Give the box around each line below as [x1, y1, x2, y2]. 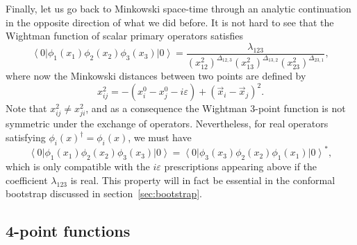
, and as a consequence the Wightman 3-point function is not [85, 101, 346, 116]
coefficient [6, 172, 48, 187]
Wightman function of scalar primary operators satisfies [6, 28, 244, 43]
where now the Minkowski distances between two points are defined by [6, 69, 306, 83]
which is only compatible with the [6, 159, 150, 174]
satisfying [6, 130, 46, 145]
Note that [6, 101, 47, 116]
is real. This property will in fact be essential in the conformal [70, 172, 335, 187]
